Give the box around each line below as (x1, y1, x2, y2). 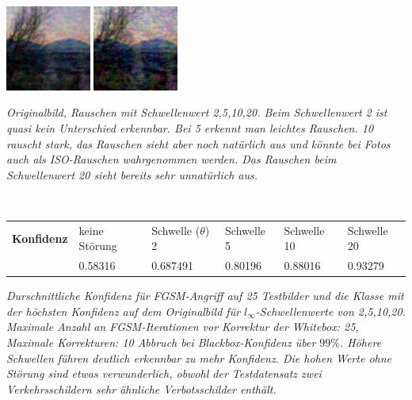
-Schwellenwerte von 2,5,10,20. (255, 302, 406, 319)
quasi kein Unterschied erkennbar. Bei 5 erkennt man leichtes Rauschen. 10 (6, 120, 374, 136)
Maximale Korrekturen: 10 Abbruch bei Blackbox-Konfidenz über (6, 334, 316, 351)
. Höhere (340, 334, 382, 351)
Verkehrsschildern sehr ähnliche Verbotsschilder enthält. (6, 380, 277, 397)
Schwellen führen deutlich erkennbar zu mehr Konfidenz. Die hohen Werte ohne (6, 349, 391, 366)
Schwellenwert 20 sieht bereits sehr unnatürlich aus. (6, 166, 258, 183)
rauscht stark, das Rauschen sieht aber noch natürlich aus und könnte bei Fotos (6, 135, 391, 152)
